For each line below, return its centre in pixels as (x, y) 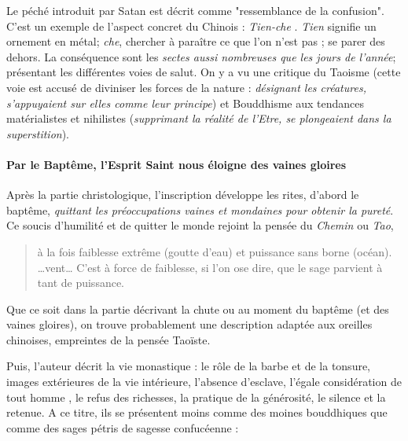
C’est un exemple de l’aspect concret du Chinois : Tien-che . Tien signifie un (191, 26)
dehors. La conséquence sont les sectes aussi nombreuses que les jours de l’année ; (201, 56)
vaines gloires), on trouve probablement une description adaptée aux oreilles (189, 324)
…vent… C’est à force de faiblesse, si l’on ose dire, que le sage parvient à (210, 267)
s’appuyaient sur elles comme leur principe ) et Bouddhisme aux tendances (186, 103)
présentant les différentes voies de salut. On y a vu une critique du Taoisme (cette (204, 72)
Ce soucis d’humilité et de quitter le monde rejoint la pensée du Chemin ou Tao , (200, 225)
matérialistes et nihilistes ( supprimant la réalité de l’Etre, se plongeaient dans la (199, 118)
